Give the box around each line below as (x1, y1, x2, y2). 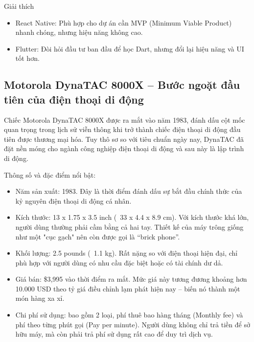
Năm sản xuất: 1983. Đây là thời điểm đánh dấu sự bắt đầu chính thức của (15, 186, 242, 196)
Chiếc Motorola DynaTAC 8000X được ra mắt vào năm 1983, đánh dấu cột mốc (4, 114, 245, 125)
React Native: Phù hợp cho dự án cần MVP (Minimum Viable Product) (15, 17, 232, 27)
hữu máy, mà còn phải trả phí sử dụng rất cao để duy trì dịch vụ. (15, 329, 213, 339)
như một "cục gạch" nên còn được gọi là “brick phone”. (15, 231, 180, 241)
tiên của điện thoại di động (4, 91, 144, 106)
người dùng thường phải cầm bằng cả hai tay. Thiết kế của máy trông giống (15, 221, 244, 232)
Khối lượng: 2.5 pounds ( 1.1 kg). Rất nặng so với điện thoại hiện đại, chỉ (15, 248, 238, 258)
